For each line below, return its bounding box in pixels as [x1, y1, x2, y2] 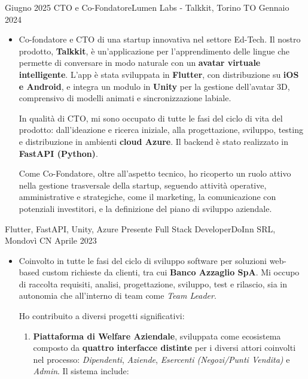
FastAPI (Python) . [19, 147, 98, 159]
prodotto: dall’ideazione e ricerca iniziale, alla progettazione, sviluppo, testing [19, 123, 303, 136]
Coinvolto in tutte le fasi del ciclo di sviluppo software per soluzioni [19, 254, 267, 266]
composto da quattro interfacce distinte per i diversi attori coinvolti [33, 341, 296, 354]
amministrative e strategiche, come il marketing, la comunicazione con [19, 190, 276, 203]
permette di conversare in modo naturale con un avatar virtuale [19, 56, 261, 69]
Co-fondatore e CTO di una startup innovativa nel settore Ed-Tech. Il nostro [19, 33, 301, 46]
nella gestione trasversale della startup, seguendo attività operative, [19, 178, 267, 191]
